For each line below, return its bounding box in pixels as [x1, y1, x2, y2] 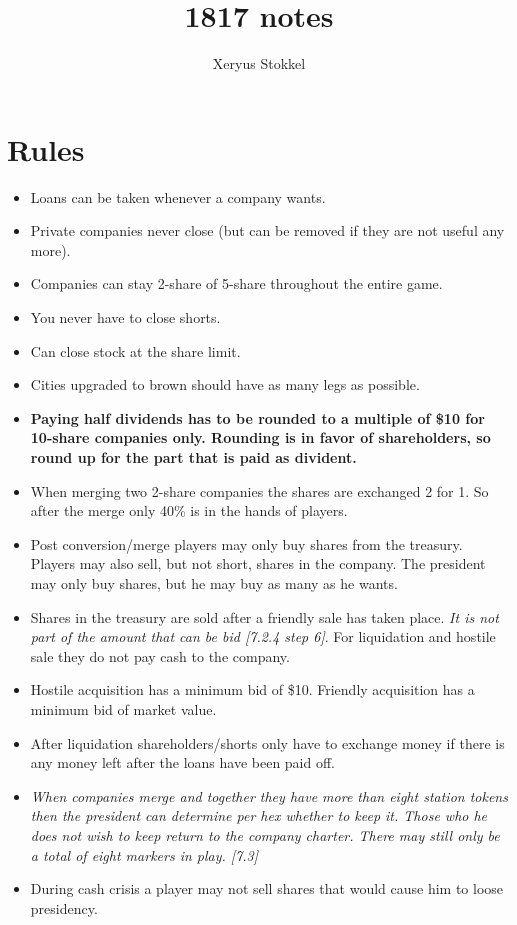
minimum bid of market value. [30, 698, 217, 719]
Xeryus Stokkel [212, 53, 306, 74]
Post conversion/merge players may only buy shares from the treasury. [30, 533, 463, 554]
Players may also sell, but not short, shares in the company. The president [30, 553, 486, 574]
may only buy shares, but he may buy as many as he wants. [30, 572, 398, 593]
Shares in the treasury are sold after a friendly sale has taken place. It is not [30, 606, 499, 627]
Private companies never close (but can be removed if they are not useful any [30, 220, 505, 241]
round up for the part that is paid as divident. [30, 447, 357, 467]
